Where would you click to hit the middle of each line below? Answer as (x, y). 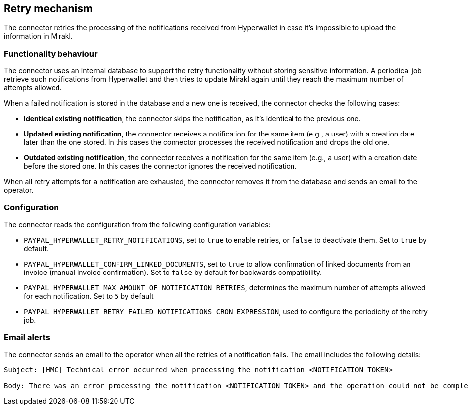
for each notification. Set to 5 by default (89, 296)
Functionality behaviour (51, 53)
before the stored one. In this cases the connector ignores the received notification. (160, 166)
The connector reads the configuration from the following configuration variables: (137, 224)
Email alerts (27, 337)
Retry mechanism (49, 9)
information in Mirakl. (38, 36)
